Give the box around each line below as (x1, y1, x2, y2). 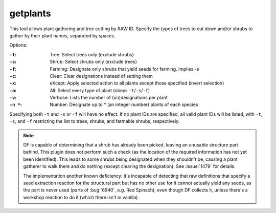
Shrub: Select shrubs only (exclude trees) (50, 59, 137, 65)
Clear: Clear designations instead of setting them (50, 73, 153, 79)
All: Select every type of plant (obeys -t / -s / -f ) (50, 87, 150, 93)
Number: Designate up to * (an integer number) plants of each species (50, 101, 198, 108)
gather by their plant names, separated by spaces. (9, 32, 116, 38)
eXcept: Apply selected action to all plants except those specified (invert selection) (50, 80, 224, 87)
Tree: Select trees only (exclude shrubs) (50, 51, 134, 57)
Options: (9, 42, 28, 48)
